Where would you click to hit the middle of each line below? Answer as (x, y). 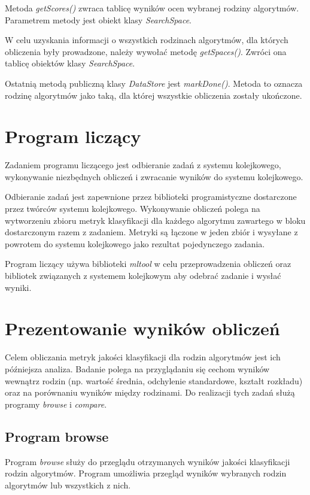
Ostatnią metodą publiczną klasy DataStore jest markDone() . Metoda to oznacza (154, 83)
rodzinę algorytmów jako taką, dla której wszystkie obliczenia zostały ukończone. (154, 95)
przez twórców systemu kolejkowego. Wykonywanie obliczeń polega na (133, 209)
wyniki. (18, 287)
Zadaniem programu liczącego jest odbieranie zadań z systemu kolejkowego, (143, 165)
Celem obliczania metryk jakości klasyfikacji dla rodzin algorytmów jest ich (143, 357)
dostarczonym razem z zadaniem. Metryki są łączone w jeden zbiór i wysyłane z (151, 232)
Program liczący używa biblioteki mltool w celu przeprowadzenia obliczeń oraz (148, 264)
